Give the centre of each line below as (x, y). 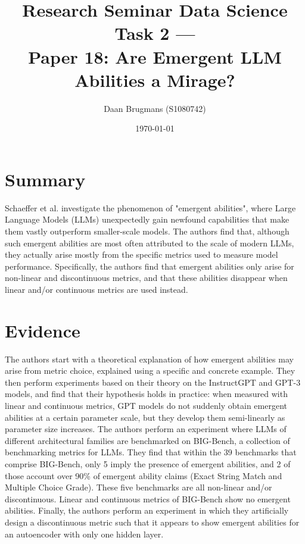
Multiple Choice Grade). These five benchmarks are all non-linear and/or (139, 487)
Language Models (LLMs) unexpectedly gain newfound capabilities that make (147, 219)
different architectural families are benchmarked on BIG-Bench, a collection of (147, 440)
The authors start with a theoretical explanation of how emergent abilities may (149, 359)
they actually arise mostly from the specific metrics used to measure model (141, 254)
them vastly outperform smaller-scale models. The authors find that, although (147, 231)
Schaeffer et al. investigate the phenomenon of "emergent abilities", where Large (150, 207)
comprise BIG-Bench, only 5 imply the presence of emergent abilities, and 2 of (148, 464)
